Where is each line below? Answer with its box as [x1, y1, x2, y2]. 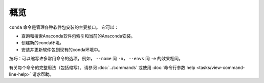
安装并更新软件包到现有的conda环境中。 [21, 47, 103, 52]
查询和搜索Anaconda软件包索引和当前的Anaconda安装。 [21, 33, 135, 39]
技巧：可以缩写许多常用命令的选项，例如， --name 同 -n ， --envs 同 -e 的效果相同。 [9, 56, 183, 62]
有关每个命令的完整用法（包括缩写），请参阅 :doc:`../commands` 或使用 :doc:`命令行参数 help [9, 65, 196, 70]
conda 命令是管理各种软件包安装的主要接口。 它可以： [9, 24, 119, 30]
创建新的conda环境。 [21, 40, 65, 46]
